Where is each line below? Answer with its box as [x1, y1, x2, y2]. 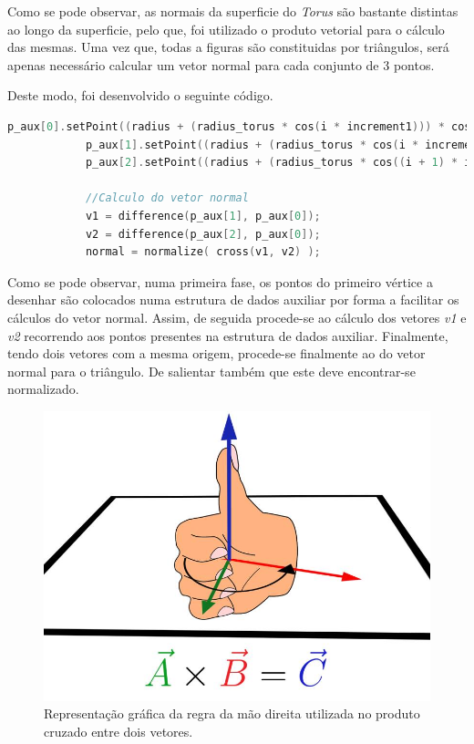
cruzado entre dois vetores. [44, 722, 193, 741]
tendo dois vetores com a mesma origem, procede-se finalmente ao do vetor [7, 344, 426, 363]
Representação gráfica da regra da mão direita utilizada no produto [44, 704, 420, 723]
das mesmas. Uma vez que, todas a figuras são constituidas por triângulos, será [7, 37, 449, 57]
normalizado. [7, 379, 79, 398]
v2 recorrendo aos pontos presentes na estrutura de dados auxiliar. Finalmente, [7, 325, 448, 345]
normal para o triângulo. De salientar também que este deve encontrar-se [7, 361, 416, 380]
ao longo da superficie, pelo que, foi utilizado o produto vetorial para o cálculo [7, 19, 445, 38]
